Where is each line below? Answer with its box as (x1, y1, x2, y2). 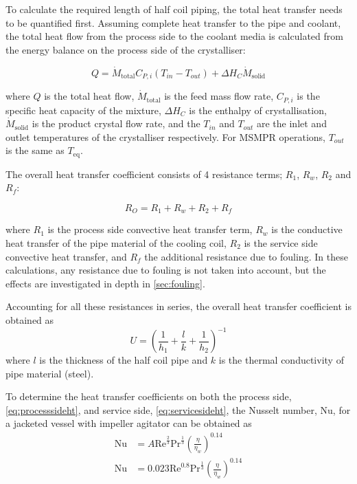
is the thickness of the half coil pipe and (39, 353, 208, 367)
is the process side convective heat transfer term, (47, 222, 253, 236)
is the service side (244, 235, 318, 250)
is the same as (5, 143, 65, 157)
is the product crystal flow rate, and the (32, 116, 200, 131)
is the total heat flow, (44, 89, 135, 103)
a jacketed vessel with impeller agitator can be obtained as (5, 416, 252, 430)
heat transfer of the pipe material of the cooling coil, (5, 235, 227, 250)
